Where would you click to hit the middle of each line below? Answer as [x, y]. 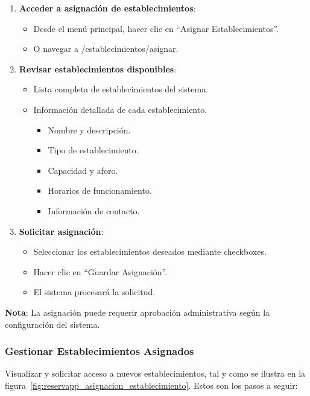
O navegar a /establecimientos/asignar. [106, 49]
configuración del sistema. [52, 324]
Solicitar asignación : [61, 231]
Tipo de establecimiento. [93, 150]
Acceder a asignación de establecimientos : [107, 8]
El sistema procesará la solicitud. [94, 292]
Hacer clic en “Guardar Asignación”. [100, 271]
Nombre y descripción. [89, 129]
